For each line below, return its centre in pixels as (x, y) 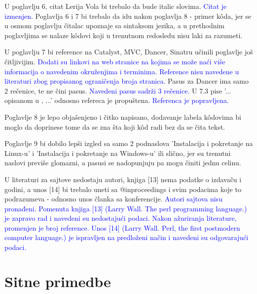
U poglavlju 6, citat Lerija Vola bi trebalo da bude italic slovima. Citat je (116, 6)
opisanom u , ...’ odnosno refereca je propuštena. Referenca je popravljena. (117, 100)
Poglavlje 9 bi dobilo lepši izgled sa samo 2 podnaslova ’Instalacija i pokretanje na (129, 143)
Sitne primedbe (58, 281)
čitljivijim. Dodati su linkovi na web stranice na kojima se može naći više (115, 61)
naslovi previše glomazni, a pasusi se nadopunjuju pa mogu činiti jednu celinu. (123, 163)
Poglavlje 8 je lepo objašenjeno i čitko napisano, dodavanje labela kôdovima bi (123, 117)
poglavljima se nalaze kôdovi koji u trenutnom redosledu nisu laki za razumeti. (124, 35)
